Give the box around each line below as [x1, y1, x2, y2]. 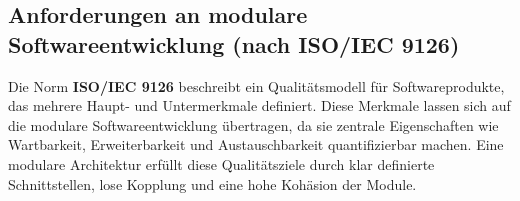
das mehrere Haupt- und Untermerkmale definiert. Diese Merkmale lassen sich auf [8, 95, 511, 116]
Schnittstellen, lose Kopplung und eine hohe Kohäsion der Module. [8, 173, 417, 194]
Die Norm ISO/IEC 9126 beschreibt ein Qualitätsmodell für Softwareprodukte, [8, 75, 505, 96]
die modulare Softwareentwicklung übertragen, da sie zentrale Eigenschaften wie [8, 114, 499, 135]
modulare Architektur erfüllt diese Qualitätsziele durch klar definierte [8, 153, 435, 174]
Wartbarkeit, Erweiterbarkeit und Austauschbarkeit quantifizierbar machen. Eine [8, 134, 504, 155]
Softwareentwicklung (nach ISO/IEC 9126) [8, 28, 460, 59]
